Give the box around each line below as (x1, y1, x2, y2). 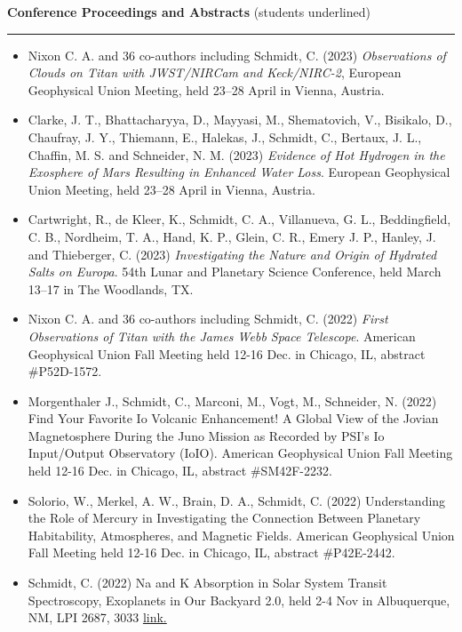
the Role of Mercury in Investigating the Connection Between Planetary (28, 508, 421, 527)
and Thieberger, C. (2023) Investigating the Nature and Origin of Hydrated (28, 244, 437, 263)
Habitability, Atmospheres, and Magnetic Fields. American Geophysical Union (28, 525, 455, 544)
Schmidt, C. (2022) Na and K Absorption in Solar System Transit (28, 573, 387, 592)
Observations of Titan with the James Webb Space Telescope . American (28, 326, 416, 345)
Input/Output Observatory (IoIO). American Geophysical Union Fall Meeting (28, 444, 453, 462)
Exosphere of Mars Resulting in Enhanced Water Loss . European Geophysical (28, 163, 450, 181)
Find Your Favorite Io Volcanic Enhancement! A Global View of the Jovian (28, 409, 439, 428)
